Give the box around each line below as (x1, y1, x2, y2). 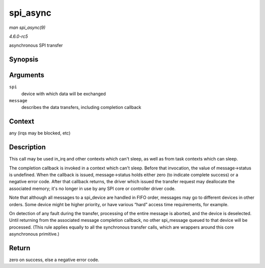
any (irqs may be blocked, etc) (9, 130, 71, 136)
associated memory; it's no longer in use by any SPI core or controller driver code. (9, 186, 176, 191)
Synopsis (9, 55, 39, 64)
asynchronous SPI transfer (9, 42, 63, 49)
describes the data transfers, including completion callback (21, 105, 142, 110)
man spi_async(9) (9, 25, 46, 30)
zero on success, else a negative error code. (9, 257, 100, 263)
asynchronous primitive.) (9, 231, 60, 237)
